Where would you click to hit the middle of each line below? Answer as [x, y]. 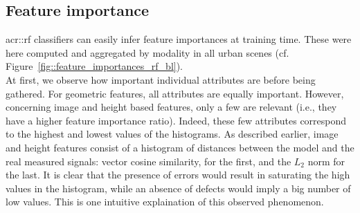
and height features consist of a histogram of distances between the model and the [180, 147]
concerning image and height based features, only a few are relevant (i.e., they [171, 107]
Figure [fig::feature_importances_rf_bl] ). [94, 66]
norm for [326, 161]
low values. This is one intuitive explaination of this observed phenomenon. [165, 202]
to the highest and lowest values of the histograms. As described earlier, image [172, 134]
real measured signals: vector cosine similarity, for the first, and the [148, 161]
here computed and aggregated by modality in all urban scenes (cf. [147, 52]
